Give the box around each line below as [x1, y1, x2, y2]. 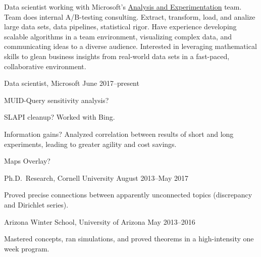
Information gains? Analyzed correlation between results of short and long [4, 128, 234, 139]
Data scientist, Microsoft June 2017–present [4, 78, 139, 88]
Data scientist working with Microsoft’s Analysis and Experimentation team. [4, 2, 242, 12]
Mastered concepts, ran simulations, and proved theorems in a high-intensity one [4, 233, 254, 244]
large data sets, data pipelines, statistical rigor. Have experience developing [4, 21, 237, 32]
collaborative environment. [4, 61, 86, 71]
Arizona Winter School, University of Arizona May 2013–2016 [4, 216, 195, 227]
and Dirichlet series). [4, 199, 69, 210]
